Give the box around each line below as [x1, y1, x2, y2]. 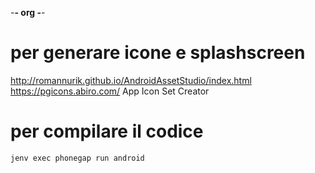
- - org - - [10, 7, 46, 18]
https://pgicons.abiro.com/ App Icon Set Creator [10, 85, 210, 97]
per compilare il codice [10, 120, 204, 143]
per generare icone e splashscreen [10, 42, 306, 64]
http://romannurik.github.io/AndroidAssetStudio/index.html [10, 74, 252, 86]
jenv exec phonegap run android [10, 153, 145, 163]
